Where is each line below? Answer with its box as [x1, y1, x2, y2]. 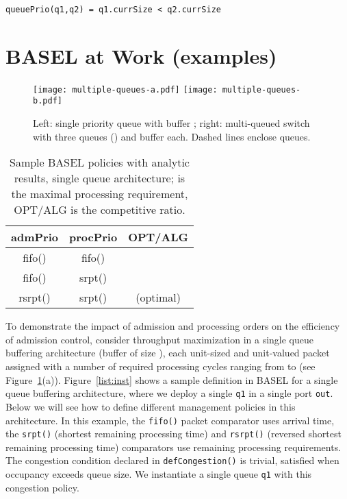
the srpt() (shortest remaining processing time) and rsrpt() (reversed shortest [5, 426, 342, 441]
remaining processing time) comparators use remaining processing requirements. [5, 439, 342, 454]
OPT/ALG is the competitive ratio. [14, 202, 185, 218]
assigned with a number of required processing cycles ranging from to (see [5, 359, 316, 374]
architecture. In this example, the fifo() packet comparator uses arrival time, [5, 413, 335, 427]
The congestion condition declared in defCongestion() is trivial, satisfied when [5, 453, 339, 467]
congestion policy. [5, 480, 79, 494]
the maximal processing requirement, [11, 186, 188, 202]
